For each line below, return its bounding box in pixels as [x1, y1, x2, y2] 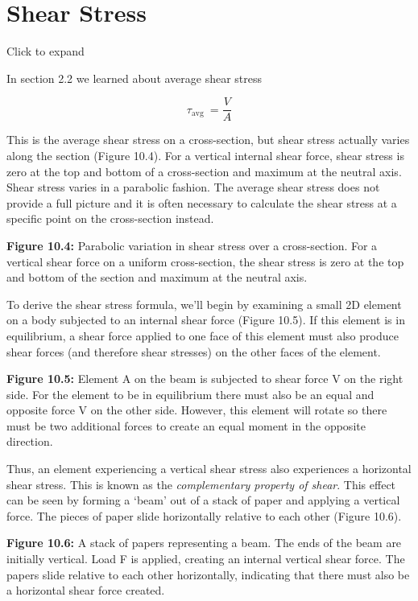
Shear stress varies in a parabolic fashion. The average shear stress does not [6, 179, 380, 196]
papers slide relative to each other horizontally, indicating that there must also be [6, 566, 410, 582]
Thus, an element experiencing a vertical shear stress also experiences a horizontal [6, 460, 412, 477]
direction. [6, 433, 53, 450]
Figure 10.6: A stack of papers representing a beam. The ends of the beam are [6, 534, 402, 551]
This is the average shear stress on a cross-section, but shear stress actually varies [6, 131, 410, 148]
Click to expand [6, 43, 85, 60]
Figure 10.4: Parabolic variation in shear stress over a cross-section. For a [6, 237, 378, 253]
